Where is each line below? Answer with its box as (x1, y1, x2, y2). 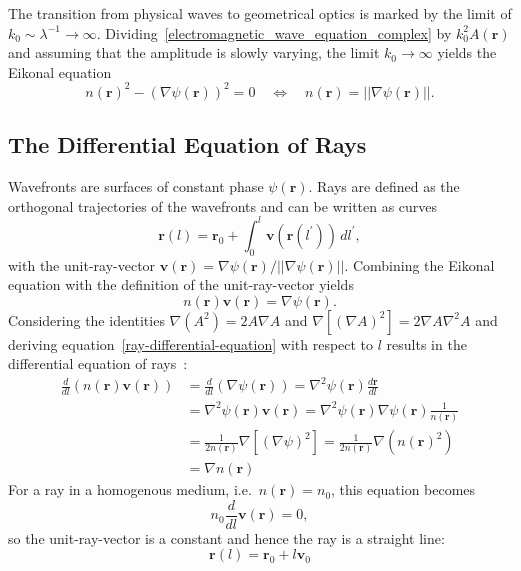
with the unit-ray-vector (8, 254, 156, 275)
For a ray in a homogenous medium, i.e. (8, 479, 252, 500)
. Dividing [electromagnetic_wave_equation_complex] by (96, 22, 452, 43)
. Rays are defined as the (308, 176, 460, 197)
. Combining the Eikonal (344, 254, 495, 275)
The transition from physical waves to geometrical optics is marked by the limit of (8, 3, 512, 23)
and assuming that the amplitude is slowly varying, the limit (8, 42, 380, 63)
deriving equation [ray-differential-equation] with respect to (8, 333, 374, 354)
